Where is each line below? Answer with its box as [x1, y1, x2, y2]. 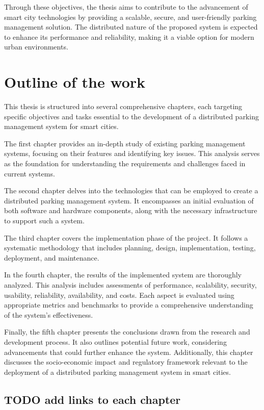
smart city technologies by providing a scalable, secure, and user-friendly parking [4, 11, 257, 22]
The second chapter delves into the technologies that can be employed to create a [4, 185, 258, 196]
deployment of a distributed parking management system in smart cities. [4, 366, 231, 377]
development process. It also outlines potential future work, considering [4, 336, 227, 347]
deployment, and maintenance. [4, 252, 99, 263]
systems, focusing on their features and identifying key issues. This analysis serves [4, 148, 260, 159]
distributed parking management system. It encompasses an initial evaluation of [4, 195, 254, 206]
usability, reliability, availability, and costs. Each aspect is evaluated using [4, 289, 234, 300]
